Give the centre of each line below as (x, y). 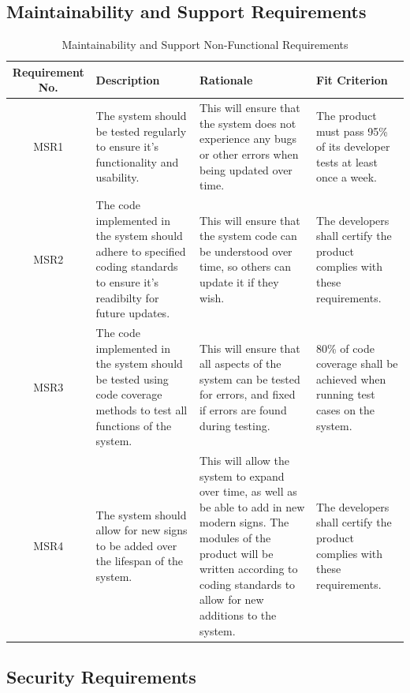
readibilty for (127, 297)
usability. (117, 177)
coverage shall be (357, 363)
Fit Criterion (352, 79)
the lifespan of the (140, 561)
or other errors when (249, 154)
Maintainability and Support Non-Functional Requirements (205, 45)
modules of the (235, 538)
